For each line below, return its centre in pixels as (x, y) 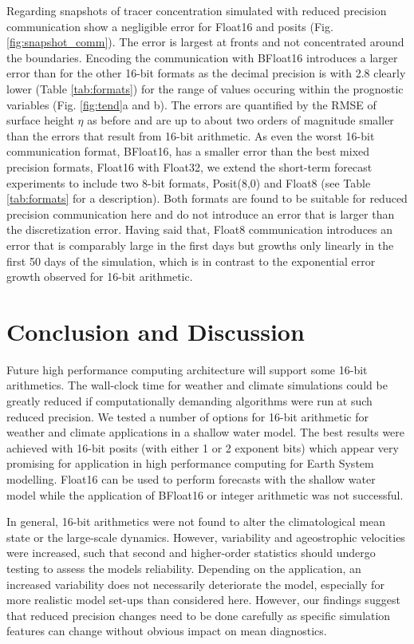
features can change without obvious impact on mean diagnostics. (167, 631)
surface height (40, 120)
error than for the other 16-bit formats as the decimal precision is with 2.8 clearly (206, 73)
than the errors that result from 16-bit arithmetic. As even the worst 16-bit (191, 135)
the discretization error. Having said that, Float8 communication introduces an (200, 229)
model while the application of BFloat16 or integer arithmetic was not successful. (205, 494)
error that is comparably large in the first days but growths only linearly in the (200, 245)
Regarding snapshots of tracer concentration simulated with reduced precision (197, 10)
